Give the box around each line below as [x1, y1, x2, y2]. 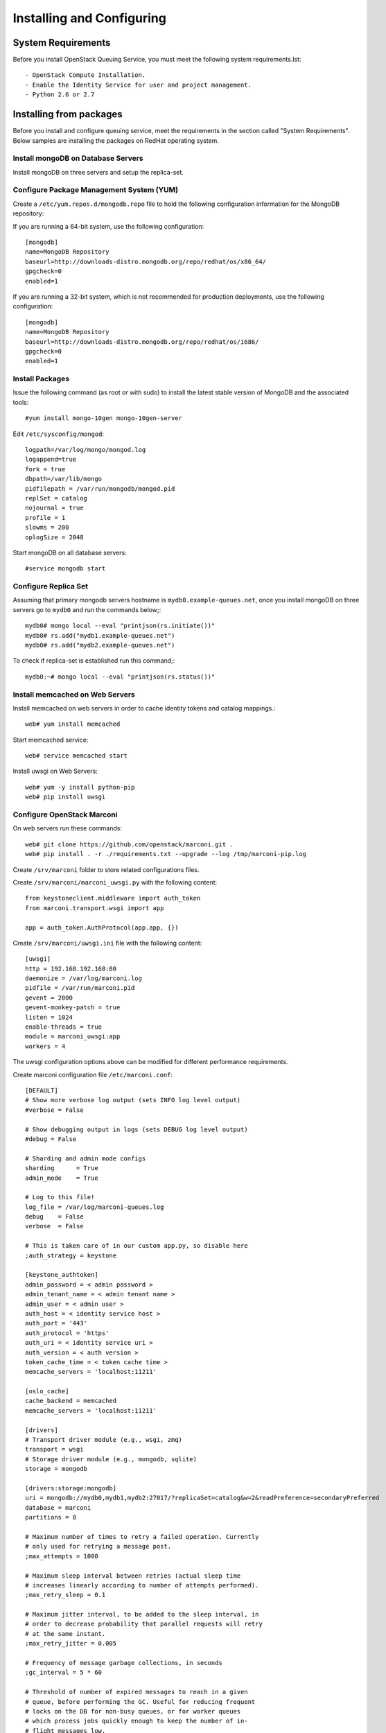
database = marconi [25, 1504, 91, 1511]
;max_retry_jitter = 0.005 [25, 1639, 117, 1648]
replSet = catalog [25, 494, 88, 502]
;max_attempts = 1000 [25, 1552, 98, 1560]
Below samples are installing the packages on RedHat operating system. [12, 136, 220, 145]
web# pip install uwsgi [25, 793, 106, 801]
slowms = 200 [25, 523, 69, 532]
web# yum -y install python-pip [25, 783, 135, 791]
